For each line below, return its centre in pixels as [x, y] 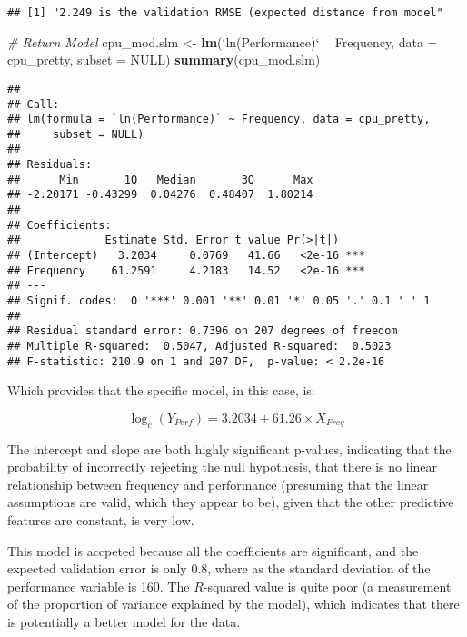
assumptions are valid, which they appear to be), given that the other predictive [231, 502]
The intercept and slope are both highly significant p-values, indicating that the [229, 448]
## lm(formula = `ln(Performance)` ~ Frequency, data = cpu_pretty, [219, 119]
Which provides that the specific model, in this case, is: [161, 390]
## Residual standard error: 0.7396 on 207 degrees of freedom [203, 331]
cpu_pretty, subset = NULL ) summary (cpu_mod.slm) [164, 60]
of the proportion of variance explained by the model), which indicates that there [233, 604]
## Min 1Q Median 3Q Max [160, 179]
